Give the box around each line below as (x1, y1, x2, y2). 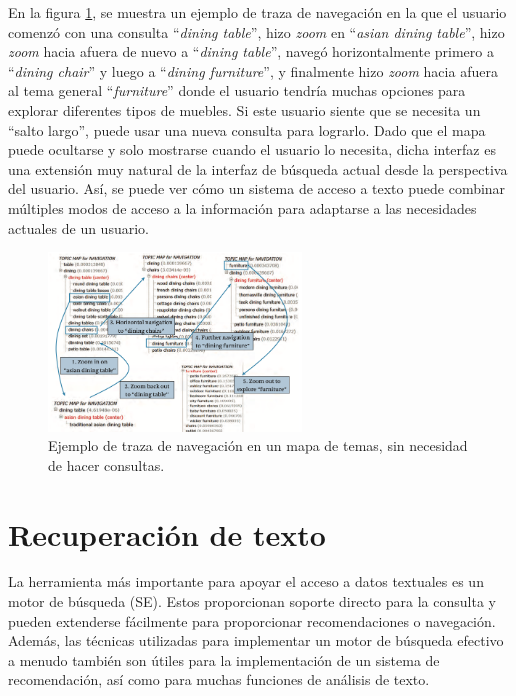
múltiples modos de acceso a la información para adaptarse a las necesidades (8, 197, 477, 218)
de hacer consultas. (48, 454, 165, 475)
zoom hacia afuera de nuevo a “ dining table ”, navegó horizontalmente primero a (8, 41, 494, 62)
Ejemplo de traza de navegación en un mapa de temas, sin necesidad (48, 435, 468, 456)
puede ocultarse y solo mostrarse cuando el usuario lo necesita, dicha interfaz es (8, 139, 496, 160)
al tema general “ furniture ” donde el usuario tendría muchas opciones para (8, 80, 466, 101)
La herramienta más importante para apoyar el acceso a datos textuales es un (8, 571, 484, 592)
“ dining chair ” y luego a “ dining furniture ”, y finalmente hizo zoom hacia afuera (8, 60, 498, 81)
